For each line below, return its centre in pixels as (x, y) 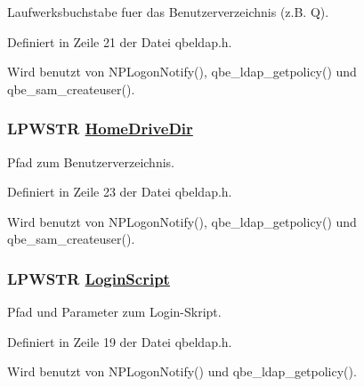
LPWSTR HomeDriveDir (100, 129)
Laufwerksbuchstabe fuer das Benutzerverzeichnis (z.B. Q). (168, 12)
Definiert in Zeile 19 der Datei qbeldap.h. (120, 341)
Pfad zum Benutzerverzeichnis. (91, 161)
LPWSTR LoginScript (89, 278)
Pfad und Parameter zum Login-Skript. (114, 312)
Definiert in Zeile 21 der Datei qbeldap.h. (120, 41)
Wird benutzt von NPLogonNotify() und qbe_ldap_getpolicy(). (182, 371)
